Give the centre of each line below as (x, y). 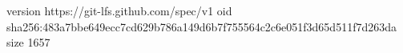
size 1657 (28, 42)
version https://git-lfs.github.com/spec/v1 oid (119, 10)
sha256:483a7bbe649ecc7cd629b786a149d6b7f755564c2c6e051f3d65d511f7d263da (202, 26)
